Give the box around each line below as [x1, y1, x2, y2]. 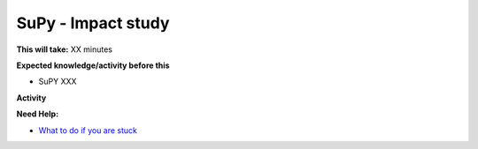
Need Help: [16, 108, 59, 119]
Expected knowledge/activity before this [16, 60, 170, 71]
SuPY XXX [38, 76, 77, 87]
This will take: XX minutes [16, 44, 112, 55]
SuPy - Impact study [16, 13, 170, 33]
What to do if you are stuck [38, 124, 137, 136]
